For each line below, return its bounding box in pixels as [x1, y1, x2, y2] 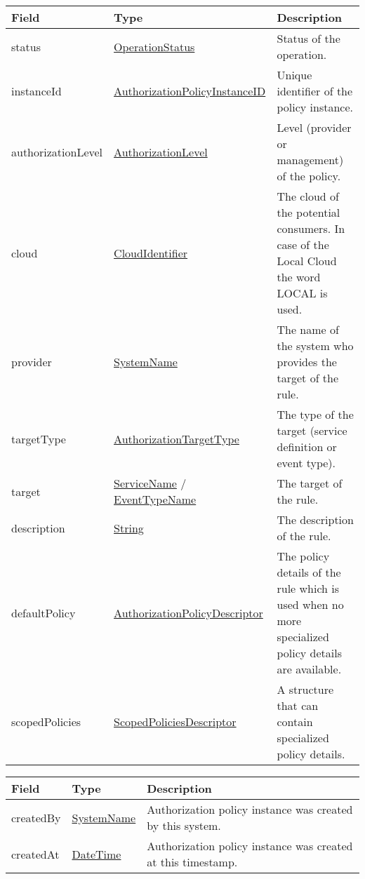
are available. [277, 661, 342, 677]
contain [277, 713, 313, 730]
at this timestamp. [147, 854, 238, 870]
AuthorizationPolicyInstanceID [114, 83, 266, 99]
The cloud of [277, 188, 339, 204]
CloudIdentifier [114, 244, 188, 261]
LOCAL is [277, 285, 328, 301]
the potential [277, 204, 340, 220]
